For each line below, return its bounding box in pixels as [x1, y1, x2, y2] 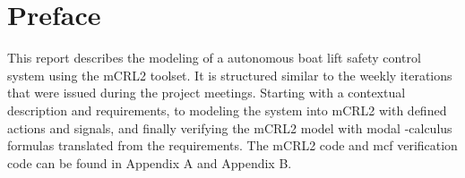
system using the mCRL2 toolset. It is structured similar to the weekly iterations [7, 65, 452, 84]
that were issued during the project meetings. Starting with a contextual [7, 83, 406, 102]
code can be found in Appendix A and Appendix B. [7, 153, 292, 172]
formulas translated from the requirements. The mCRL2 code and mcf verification [7, 136, 458, 155]
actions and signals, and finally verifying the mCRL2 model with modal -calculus [7, 118, 452, 137]
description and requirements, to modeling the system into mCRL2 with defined [7, 100, 447, 119]
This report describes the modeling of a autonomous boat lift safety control [7, 48, 421, 67]
